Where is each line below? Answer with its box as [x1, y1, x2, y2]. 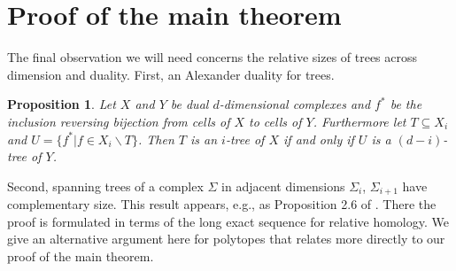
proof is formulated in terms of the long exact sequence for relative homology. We [7, 212, 449, 230]
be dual [170, 95, 209, 113]
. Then [137, 129, 174, 148]
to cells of [249, 112, 302, 130]
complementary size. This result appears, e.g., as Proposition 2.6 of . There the [7, 195, 437, 213]
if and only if [283, 129, 354, 148]
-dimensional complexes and [219, 95, 371, 113]
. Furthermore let [313, 112, 406, 130]
